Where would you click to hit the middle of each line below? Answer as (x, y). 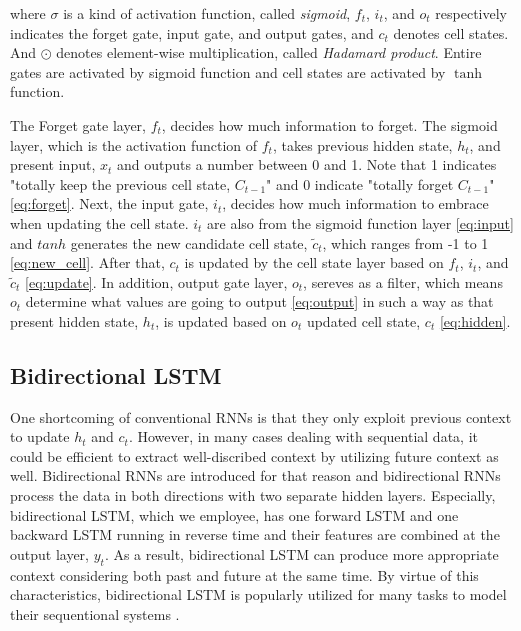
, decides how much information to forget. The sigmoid (329, 124)
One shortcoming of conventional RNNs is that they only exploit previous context (261, 416)
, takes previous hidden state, (362, 144)
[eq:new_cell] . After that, (87, 262)
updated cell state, (363, 320)
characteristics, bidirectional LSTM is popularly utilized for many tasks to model (258, 594)
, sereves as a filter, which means (403, 281)
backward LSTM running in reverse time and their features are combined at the (255, 534)
